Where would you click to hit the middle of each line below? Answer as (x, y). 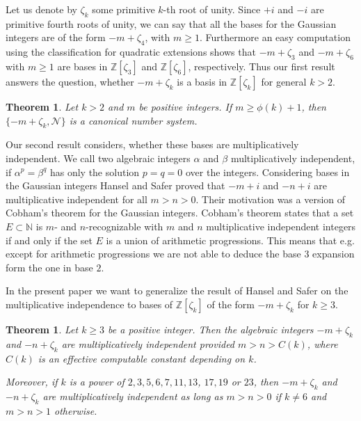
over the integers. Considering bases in (267, 172)
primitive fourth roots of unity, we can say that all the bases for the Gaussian (171, 23)
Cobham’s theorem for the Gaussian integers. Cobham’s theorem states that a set (180, 213)
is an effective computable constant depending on (142, 358)
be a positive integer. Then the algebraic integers (211, 329)
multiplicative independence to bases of (89, 304)
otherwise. (76, 410)
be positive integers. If (185, 106)
